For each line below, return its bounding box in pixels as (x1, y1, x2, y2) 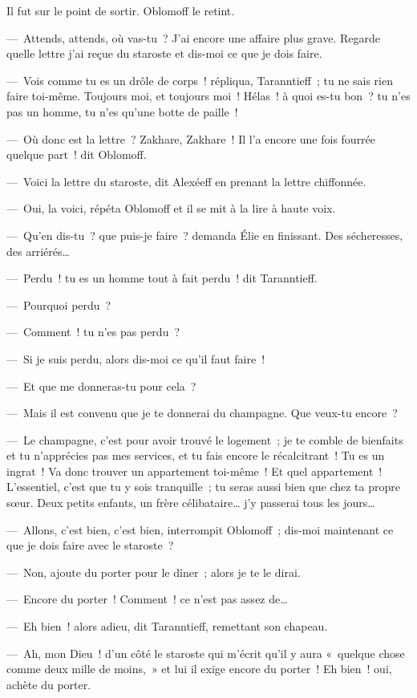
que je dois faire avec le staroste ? (6, 537, 174, 554)
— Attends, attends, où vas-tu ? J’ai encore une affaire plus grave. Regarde (6, 29, 380, 46)
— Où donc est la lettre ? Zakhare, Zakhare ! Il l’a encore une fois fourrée (6, 130, 376, 147)
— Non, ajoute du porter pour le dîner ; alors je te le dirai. (6, 563, 301, 580)
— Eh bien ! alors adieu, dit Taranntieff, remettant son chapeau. (6, 618, 328, 635)
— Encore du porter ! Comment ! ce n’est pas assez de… (6, 590, 288, 607)
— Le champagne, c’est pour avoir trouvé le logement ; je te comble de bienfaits (6, 431, 403, 448)
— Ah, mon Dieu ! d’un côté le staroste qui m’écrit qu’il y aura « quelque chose (6, 644, 405, 661)
